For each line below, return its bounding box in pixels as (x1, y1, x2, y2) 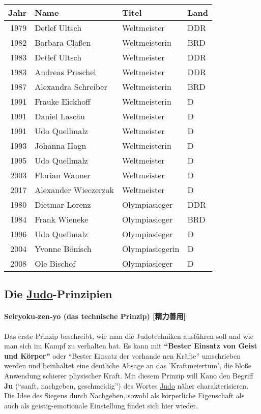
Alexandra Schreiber (35, 81, 107, 92)
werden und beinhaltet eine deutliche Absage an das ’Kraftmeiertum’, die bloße (4, 360, 252, 371)
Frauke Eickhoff (35, 95, 91, 107)
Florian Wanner (35, 169, 91, 181)
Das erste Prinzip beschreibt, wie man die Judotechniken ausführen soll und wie (4, 330, 253, 341)
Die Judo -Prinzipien (4, 286, 112, 302)
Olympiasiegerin (122, 243, 180, 254)
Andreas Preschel (35, 66, 96, 78)
